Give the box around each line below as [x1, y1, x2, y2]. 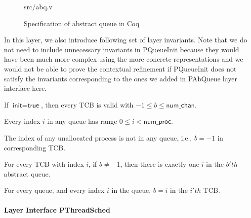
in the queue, [111, 185, 151, 195]
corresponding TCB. [4, 142, 66, 152]
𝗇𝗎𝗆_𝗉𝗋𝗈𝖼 [143, 118, 171, 126]
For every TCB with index [4, 159, 84, 169]
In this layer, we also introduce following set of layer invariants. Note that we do [4, 35, 247, 45]
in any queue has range [47, 116, 117, 126]
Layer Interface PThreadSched [4, 204, 110, 215]
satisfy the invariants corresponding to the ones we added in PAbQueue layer [4, 73, 238, 83]
